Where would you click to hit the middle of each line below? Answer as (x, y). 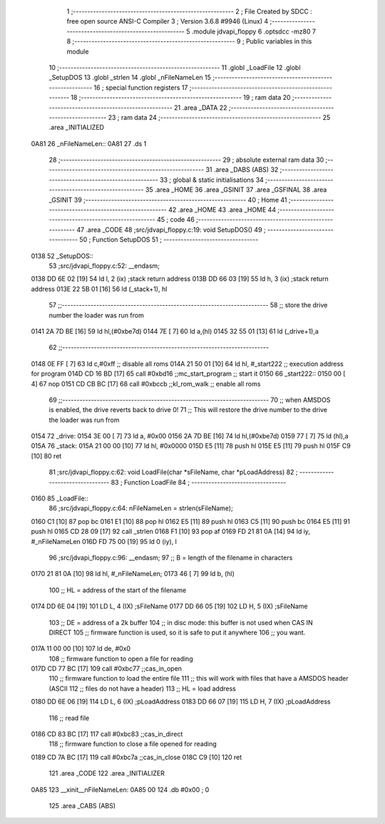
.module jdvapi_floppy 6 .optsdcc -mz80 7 (254, 31)
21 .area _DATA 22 (200, 108)
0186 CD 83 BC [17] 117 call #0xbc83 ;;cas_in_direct (107, 734)
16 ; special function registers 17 (141, 87)
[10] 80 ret (46, 455)
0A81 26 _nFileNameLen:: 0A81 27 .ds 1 (89, 143)
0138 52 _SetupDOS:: (62, 256)
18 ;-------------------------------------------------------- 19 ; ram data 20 (181, 98)
